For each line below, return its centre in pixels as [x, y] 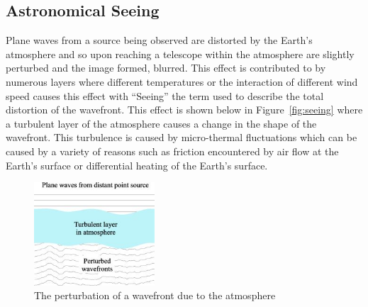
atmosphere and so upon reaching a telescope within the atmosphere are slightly [180, 54]
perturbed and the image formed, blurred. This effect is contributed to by [166, 68]
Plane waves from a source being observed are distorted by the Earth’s [159, 40]
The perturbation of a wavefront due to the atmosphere [155, 295]
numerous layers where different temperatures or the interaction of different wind [182, 81]
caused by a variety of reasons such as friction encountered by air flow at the [172, 151]
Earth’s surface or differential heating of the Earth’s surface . [137, 165]
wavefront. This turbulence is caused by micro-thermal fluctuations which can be [182, 137]
